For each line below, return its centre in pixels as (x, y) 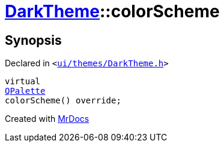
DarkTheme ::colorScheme (112, 11)
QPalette (25, 91)
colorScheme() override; (63, 101)
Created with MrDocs (47, 119)
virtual (23, 82)
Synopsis (33, 40)
